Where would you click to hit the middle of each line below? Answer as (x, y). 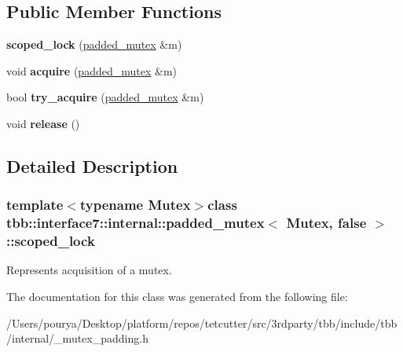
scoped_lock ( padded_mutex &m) (94, 44)
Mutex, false (326, 223)
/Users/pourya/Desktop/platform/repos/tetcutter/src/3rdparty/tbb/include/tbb (202, 323)
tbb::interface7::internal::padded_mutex (136, 223)
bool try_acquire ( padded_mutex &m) (105, 97)
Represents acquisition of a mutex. (89, 270)
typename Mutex (135, 205)
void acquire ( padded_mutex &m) (92, 70)
